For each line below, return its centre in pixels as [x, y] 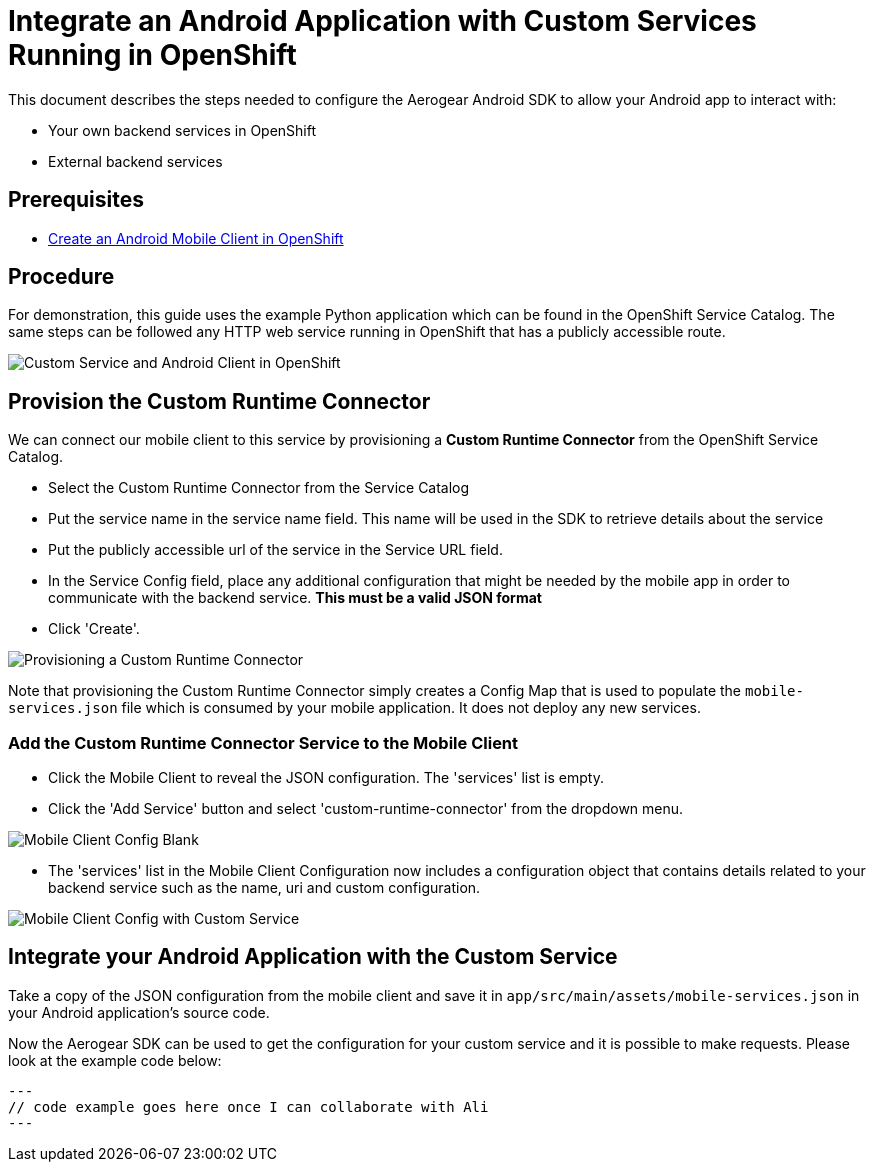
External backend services [135, 161]
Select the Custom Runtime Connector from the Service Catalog [259, 488]
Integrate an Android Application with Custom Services [382, 21]
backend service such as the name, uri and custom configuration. [264, 888]
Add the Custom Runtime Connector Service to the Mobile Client [263, 742]
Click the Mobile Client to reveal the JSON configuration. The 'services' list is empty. [326, 778]
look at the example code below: [115, 1060]
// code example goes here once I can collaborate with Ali [248, 1106]
